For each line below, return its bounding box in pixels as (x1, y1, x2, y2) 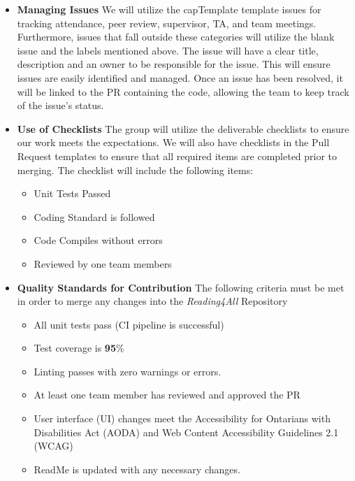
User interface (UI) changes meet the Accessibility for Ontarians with (34, 411, 331, 426)
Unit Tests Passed (34, 186, 111, 201)
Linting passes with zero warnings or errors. (34, 364, 222, 378)
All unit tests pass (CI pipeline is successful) (34, 317, 224, 331)
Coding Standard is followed (34, 209, 155, 224)
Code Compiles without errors (34, 233, 163, 247)
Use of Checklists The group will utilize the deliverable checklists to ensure (17, 121, 349, 136)
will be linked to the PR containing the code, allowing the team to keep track (17, 84, 349, 99)
